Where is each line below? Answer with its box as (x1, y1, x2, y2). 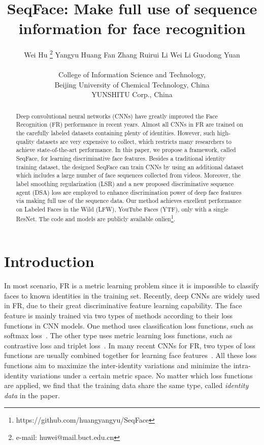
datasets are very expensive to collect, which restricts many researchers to (36, 137, 232, 145)
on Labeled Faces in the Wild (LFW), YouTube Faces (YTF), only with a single (16, 204, 228, 213)
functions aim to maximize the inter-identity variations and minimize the (4, 360, 232, 370)
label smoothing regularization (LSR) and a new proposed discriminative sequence (16, 179, 234, 188)
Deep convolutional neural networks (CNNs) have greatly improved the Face (16, 111, 218, 120)
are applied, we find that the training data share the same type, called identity (4, 380, 249, 391)
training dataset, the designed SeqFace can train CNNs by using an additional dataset (16, 162, 244, 171)
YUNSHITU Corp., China (91, 89, 173, 100)
